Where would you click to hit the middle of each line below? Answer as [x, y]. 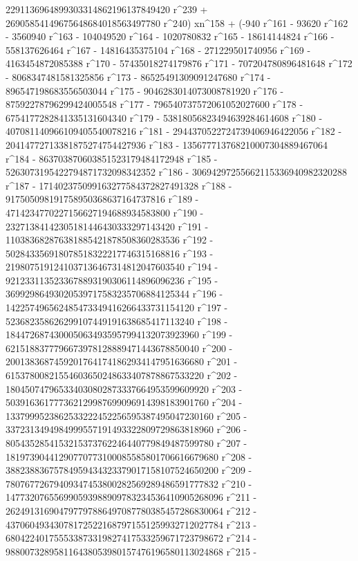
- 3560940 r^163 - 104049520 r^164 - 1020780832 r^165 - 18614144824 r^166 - [170, 36]
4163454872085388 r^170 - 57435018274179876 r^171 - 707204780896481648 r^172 [179, 63]
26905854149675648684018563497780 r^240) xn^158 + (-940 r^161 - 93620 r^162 [177, 22]
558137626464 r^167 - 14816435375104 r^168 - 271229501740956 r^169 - [158, 49]
